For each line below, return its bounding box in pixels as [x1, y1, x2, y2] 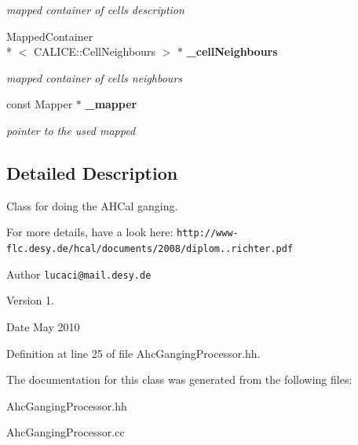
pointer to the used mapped [6, 122, 136, 138]
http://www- [177, 228, 239, 239]
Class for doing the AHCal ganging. [6, 197, 178, 213]
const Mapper [6, 96, 73, 112]
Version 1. [6, 292, 54, 308]
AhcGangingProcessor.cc [6, 424, 125, 440]
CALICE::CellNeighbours [33, 43, 155, 60]
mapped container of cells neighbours [6, 69, 183, 86]
